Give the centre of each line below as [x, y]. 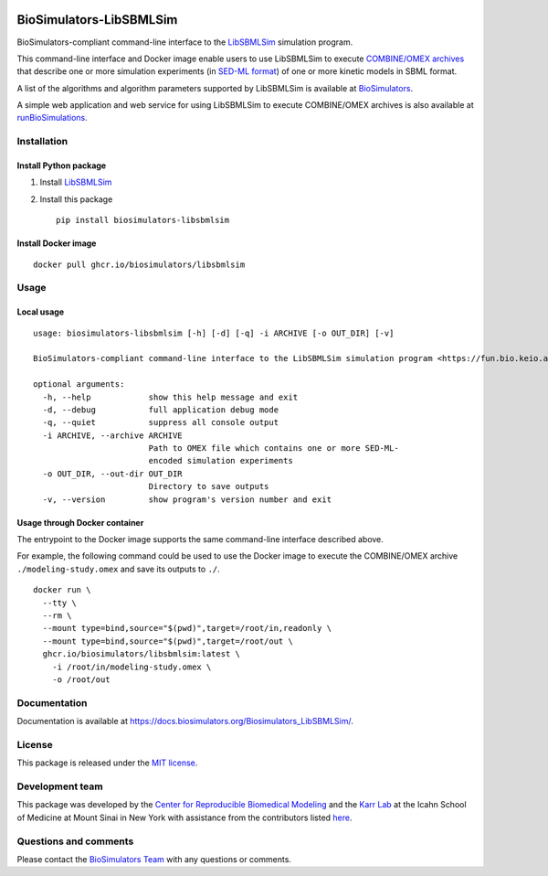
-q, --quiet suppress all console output [160, 422]
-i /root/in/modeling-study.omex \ [132, 667]
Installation [42, 142]
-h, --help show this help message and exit [170, 397]
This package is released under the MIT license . [107, 763]
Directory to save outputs [209, 486]
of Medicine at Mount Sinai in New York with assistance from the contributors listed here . [184, 817]
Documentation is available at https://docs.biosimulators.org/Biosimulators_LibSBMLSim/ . [185, 721]
